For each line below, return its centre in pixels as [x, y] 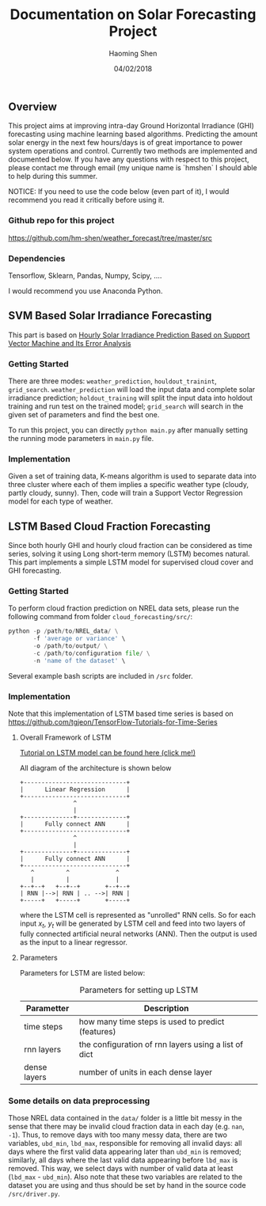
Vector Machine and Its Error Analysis [70, 343]
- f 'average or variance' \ [79, 639]
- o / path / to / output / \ [70, 646]
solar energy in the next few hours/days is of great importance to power [125, 143]
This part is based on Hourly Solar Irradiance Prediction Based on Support [129, 335]
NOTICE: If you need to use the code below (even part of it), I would [119, 192]
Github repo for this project [61, 221]
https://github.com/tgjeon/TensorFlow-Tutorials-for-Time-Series [113, 722]
